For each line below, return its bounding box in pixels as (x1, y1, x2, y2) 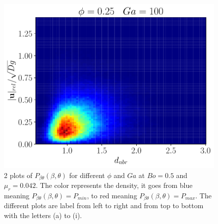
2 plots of (4, 170, 33, 180)
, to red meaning (87, 190, 137, 200)
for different (69, 170, 105, 180)
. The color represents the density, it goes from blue (36, 180, 193, 190)
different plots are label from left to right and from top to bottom (4, 200, 204, 211)
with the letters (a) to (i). (4, 210, 82, 220)
